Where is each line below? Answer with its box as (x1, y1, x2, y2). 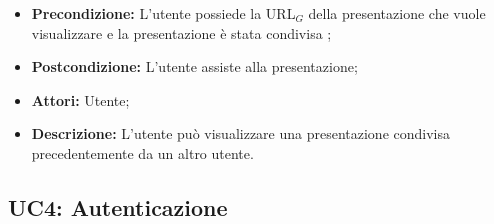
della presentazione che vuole (308, 3, 486, 23)
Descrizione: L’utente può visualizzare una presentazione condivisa (31, 123, 451, 144)
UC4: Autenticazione (8, 191, 228, 222)
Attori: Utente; (31, 89, 130, 110)
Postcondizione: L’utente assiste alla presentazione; (31, 56, 358, 77)
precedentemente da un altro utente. (31, 142, 254, 163)
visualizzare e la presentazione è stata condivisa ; (31, 22, 332, 43)
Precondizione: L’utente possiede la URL (31, 3, 296, 23)
